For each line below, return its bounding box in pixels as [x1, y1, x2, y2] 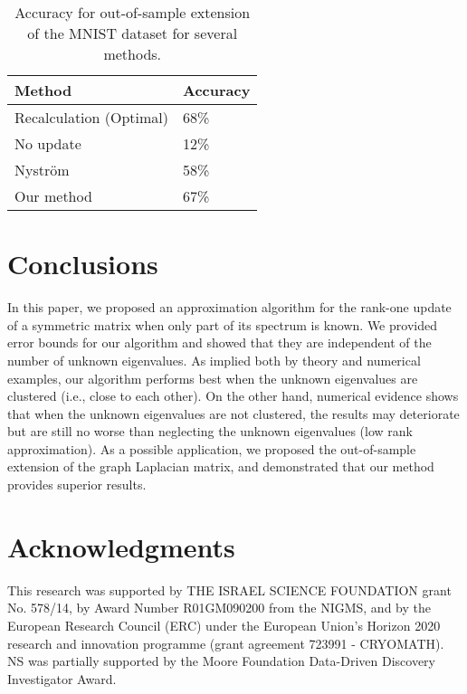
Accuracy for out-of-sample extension [14, 2, 251, 23]
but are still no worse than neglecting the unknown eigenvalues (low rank [7, 422, 413, 441]
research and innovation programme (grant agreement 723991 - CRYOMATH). [7, 633, 444, 652]
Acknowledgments [7, 528, 235, 565]
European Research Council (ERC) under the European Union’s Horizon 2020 [7, 615, 441, 634]
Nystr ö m [14, 159, 70, 180]
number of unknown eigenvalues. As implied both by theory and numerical [7, 350, 421, 369]
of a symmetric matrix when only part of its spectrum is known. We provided [7, 315, 437, 334]
